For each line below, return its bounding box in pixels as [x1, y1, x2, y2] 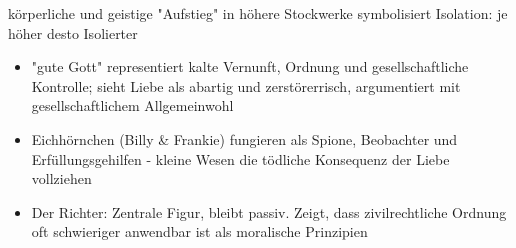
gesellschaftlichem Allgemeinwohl [31, 95, 234, 116]
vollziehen [31, 168, 92, 189]
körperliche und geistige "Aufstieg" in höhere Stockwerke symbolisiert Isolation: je [8, 3, 508, 23]
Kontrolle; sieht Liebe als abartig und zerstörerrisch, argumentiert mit [31, 75, 461, 96]
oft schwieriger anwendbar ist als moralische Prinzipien [31, 221, 368, 242]
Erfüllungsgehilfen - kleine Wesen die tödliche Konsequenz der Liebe [31, 148, 450, 169]
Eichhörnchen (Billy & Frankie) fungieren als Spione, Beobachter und [31, 128, 458, 149]
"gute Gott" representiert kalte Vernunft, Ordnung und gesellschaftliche [31, 56, 469, 77]
